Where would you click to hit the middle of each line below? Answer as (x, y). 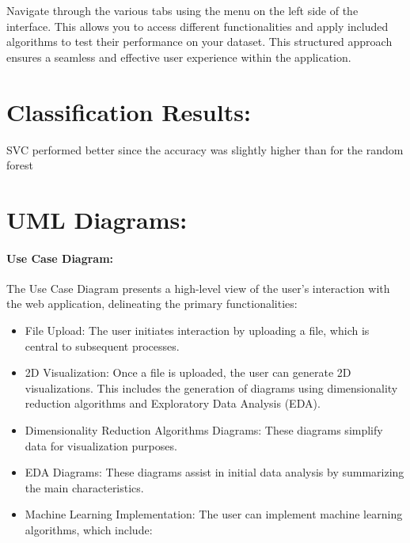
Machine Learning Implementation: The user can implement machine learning (214, 514)
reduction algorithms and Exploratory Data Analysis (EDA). (173, 403)
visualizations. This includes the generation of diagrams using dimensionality (211, 387)
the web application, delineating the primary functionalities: (152, 304)
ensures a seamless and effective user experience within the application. (179, 57)
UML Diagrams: (97, 219)
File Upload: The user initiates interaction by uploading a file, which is (197, 330)
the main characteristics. (84, 487)
